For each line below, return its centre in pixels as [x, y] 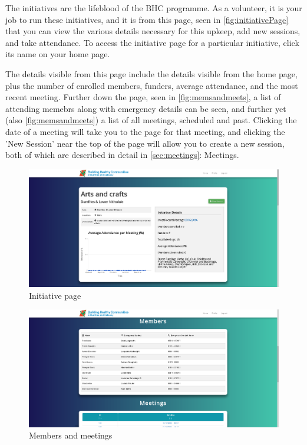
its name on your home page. [58, 54]
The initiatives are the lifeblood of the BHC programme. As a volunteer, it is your [154, 8]
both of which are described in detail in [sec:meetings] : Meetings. [122, 155]
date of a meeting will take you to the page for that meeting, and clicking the [145, 131]
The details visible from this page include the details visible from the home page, [151, 73]
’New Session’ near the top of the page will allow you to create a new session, [145, 143]
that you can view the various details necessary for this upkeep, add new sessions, [153, 31]
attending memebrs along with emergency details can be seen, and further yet [146, 108]
